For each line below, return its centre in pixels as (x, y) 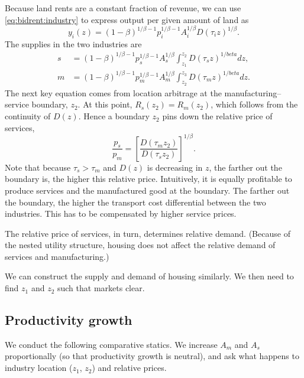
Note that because (38, 167)
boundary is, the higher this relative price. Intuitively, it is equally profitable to (148, 179)
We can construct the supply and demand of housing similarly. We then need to (149, 276)
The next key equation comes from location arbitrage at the (113, 92)
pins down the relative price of (217, 116)
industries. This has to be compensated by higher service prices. (121, 214)
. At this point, (105, 104)
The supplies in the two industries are (73, 43)
